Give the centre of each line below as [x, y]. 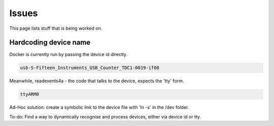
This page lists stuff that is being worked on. [56, 28]
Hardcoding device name [50, 43]
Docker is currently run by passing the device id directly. [68, 54]
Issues [24, 13]
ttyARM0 [29, 94]
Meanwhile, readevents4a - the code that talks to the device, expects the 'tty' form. [97, 81]
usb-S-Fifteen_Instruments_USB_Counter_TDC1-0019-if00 [90, 68]
